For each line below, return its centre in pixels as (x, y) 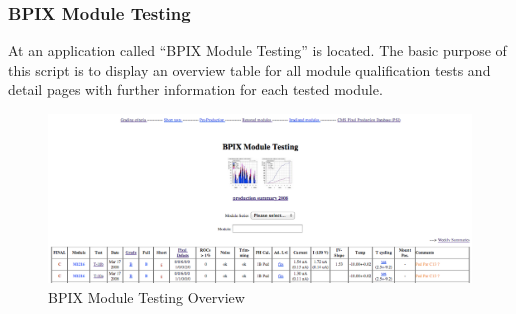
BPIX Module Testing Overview (146, 296)
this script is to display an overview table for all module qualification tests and (249, 69)
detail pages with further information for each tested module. (195, 89)
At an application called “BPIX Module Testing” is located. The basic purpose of (257, 50)
